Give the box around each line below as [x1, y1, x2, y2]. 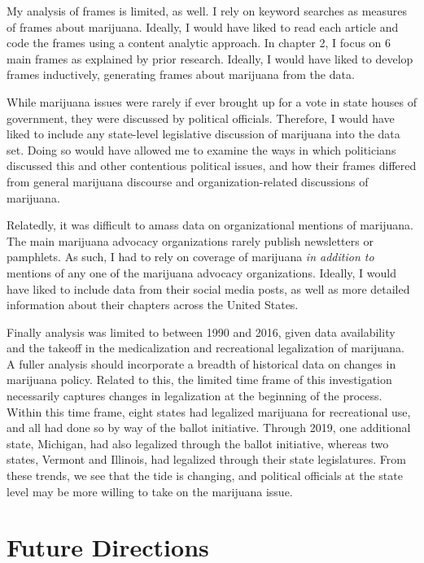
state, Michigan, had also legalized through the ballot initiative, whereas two [7, 434, 389, 452]
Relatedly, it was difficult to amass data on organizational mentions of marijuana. [7, 216, 413, 233]
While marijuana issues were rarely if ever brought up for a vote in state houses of [7, 93, 417, 110]
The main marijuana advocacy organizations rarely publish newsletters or [7, 232, 374, 249]
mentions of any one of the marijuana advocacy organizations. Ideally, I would [7, 264, 396, 281]
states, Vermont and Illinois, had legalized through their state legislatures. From [7, 451, 406, 468]
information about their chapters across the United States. [7, 296, 299, 313]
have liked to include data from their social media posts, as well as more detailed [7, 280, 410, 297]
